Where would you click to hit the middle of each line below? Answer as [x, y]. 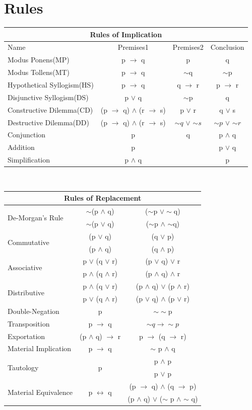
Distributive [26, 292]
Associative [25, 267]
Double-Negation [34, 311]
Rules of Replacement [103, 198]
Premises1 [133, 47]
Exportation [26, 336]
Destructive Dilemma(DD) [48, 122]
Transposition [29, 323]
